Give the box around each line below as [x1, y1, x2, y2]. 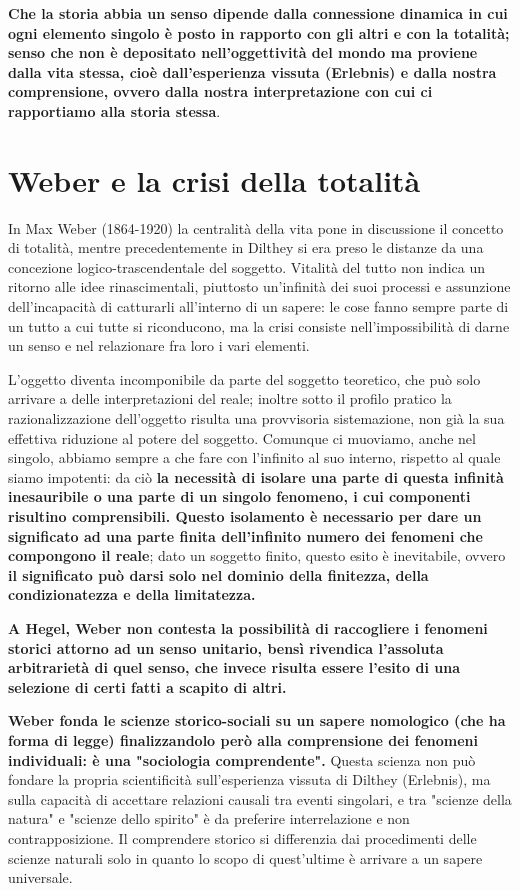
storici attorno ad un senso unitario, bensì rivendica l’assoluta [8, 637, 444, 658]
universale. [8, 867, 73, 888]
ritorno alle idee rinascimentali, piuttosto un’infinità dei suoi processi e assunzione [8, 276, 511, 297]
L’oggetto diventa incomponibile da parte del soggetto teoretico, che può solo [8, 368, 481, 389]
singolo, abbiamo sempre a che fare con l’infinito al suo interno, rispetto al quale [8, 447, 501, 468]
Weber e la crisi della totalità [8, 159, 421, 200]
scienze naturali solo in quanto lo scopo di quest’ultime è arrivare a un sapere [8, 847, 483, 868]
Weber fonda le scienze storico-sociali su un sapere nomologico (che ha [8, 710, 506, 731]
